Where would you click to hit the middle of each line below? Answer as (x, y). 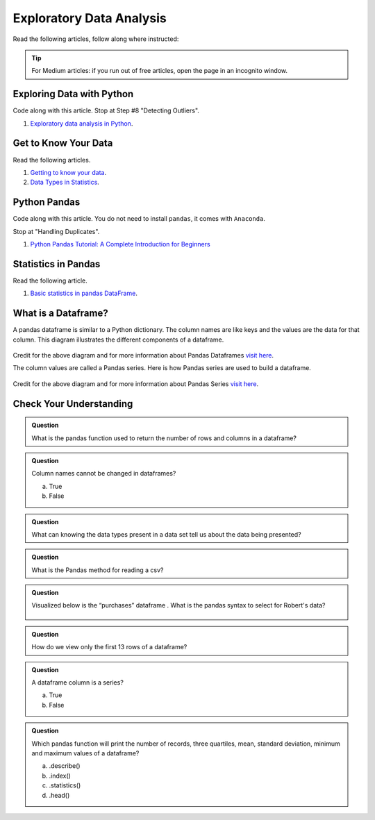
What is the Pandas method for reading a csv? (98, 570)
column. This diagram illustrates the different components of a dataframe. (118, 340)
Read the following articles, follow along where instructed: (96, 39)
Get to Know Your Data (63, 143)
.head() (59, 795)
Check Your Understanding (73, 404)
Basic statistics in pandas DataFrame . (84, 293)
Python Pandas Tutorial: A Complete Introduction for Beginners (120, 244)
